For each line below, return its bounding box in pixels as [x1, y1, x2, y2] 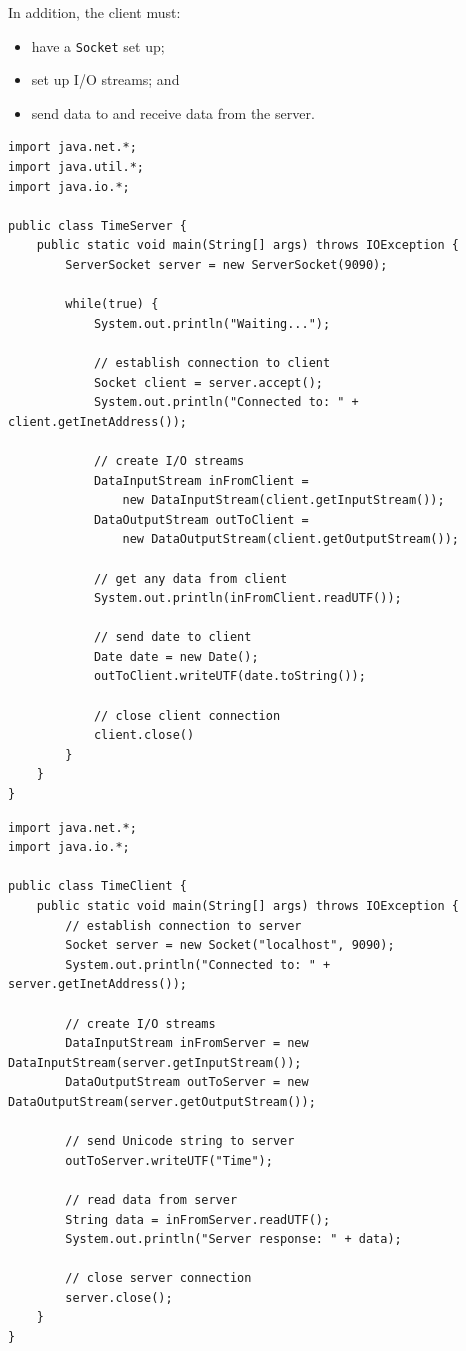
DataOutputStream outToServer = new [65, 1075, 309, 1090]
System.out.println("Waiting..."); [93, 316, 331, 331]
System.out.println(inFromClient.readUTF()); [93, 591, 402, 606]
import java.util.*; [8, 160, 145, 175]
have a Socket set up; [31, 35, 165, 56]
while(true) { [65, 297, 159, 312]
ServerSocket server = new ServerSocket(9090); [65, 258, 388, 272]
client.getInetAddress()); [8, 414, 187, 429]
